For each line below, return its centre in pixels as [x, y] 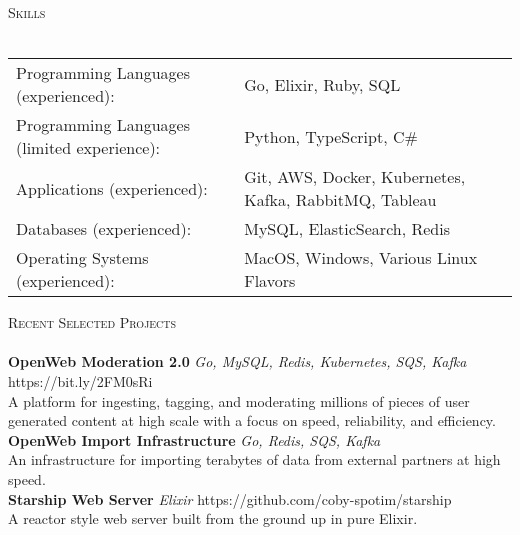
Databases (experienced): [104, 229]
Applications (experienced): [112, 188]
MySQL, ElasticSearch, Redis [347, 229]
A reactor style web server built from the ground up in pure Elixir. [213, 518]
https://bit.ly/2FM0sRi [80, 380]
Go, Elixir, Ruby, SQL [322, 84]
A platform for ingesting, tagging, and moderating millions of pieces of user [239, 400]
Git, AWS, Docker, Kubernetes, [355, 177]
